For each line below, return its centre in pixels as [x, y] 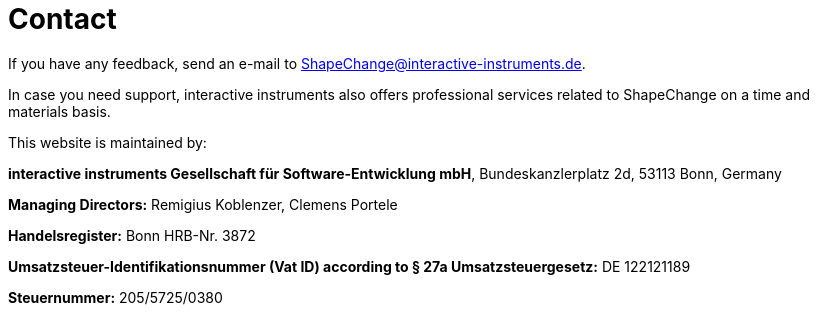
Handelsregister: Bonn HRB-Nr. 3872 [132, 235]
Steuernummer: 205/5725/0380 [115, 297]
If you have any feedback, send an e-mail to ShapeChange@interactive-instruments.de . [297, 63]
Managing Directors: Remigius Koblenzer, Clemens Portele [203, 204]
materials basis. [59, 111]
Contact [62, 19]
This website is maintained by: [107, 142]
